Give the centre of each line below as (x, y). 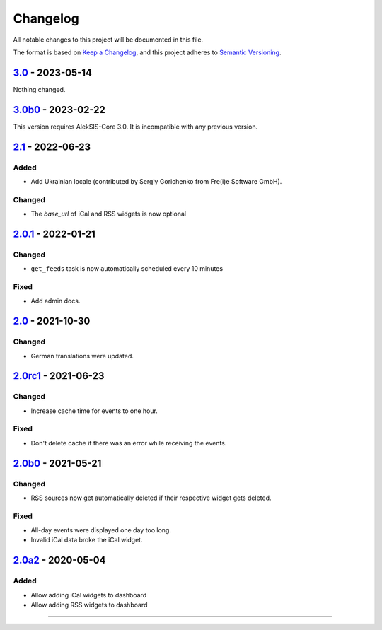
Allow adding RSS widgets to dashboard (89, 605)
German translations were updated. (82, 356)
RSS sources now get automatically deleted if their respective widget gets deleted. (151, 498)
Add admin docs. (56, 301)
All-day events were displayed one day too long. (101, 530)
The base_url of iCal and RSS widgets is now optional (109, 214)
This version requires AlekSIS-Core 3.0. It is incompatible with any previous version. (135, 127)
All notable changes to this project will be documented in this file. (108, 40)
